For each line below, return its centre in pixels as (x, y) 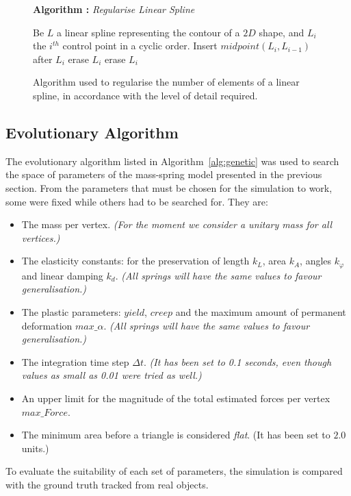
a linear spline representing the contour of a (148, 32)
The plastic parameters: (71, 311)
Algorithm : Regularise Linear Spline (114, 9)
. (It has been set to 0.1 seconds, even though (238, 361)
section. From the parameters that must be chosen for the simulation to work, (169, 187)
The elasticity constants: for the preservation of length (135, 261)
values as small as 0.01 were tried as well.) (112, 375)
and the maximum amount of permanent (261, 311)
